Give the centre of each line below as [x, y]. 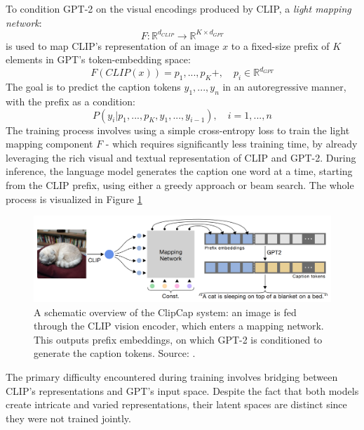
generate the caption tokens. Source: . [115, 353]
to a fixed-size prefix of [280, 45]
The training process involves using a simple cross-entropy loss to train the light [178, 130]
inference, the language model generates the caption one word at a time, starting [179, 171]
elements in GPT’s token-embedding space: [98, 59]
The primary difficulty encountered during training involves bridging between [172, 377]
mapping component [49, 144]
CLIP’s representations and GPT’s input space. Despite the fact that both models [182, 390]
